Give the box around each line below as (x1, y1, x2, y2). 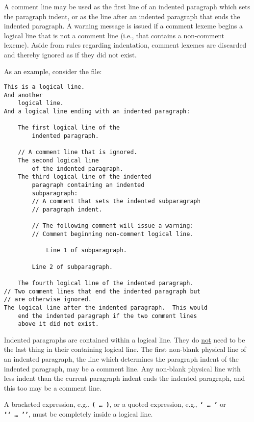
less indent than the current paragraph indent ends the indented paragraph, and (4, 373, 245, 383)
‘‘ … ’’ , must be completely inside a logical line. (4, 409, 153, 419)
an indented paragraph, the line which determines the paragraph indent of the (4, 354, 239, 364)
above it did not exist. (18, 320, 99, 328)
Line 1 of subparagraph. (46, 247, 127, 254)
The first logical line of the (18, 124, 120, 132)
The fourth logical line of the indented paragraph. (18, 279, 194, 287)
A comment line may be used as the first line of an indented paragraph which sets (4, 1, 251, 11)
